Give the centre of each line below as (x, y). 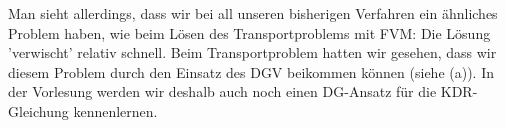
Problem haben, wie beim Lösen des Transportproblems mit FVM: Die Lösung (249, 32)
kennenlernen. (115, 110)
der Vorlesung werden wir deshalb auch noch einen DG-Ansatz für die (222, 91)
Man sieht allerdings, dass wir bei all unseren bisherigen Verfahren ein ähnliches (253, 13)
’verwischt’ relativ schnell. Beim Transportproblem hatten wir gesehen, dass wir (252, 52)
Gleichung (38, 110)
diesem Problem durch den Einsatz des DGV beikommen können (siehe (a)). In (251, 71)
